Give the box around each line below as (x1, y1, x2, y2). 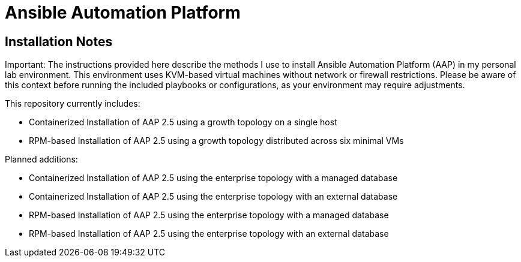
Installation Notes (5, 34, 113, 49)
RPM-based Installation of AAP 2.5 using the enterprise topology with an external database (29, 228, 389, 239)
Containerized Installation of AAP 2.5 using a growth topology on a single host (29, 117, 337, 128)
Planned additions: (5, 154, 78, 165)
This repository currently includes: (5, 98, 140, 109)
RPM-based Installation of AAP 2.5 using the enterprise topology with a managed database (29, 210, 389, 221)
